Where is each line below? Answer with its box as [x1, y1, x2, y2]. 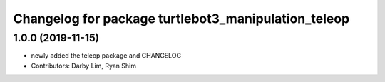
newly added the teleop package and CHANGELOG [31, 51, 182, 60]
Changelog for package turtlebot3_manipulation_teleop [13, 11, 350, 26]
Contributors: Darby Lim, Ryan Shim [31, 61, 137, 70]
